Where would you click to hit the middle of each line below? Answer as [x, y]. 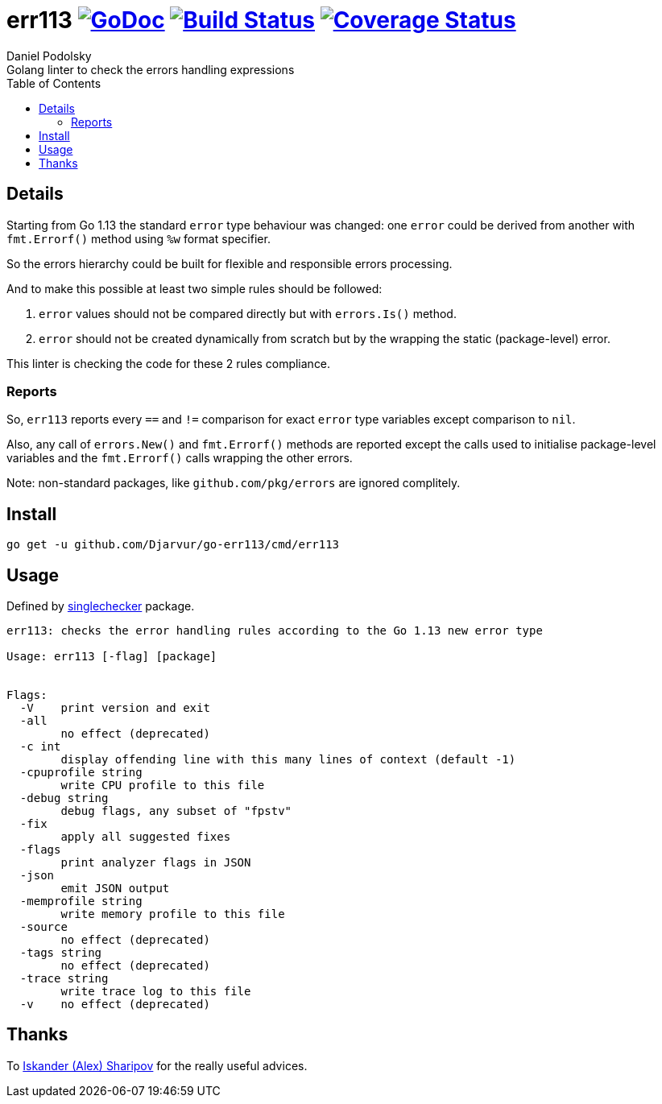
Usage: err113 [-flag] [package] [112, 657]
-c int [40, 747]
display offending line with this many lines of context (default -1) [288, 760]
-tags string [61, 953]
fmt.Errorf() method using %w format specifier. [139, 238]
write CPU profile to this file [163, 786]
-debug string [64, 798]
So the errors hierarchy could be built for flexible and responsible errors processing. [230, 263]
